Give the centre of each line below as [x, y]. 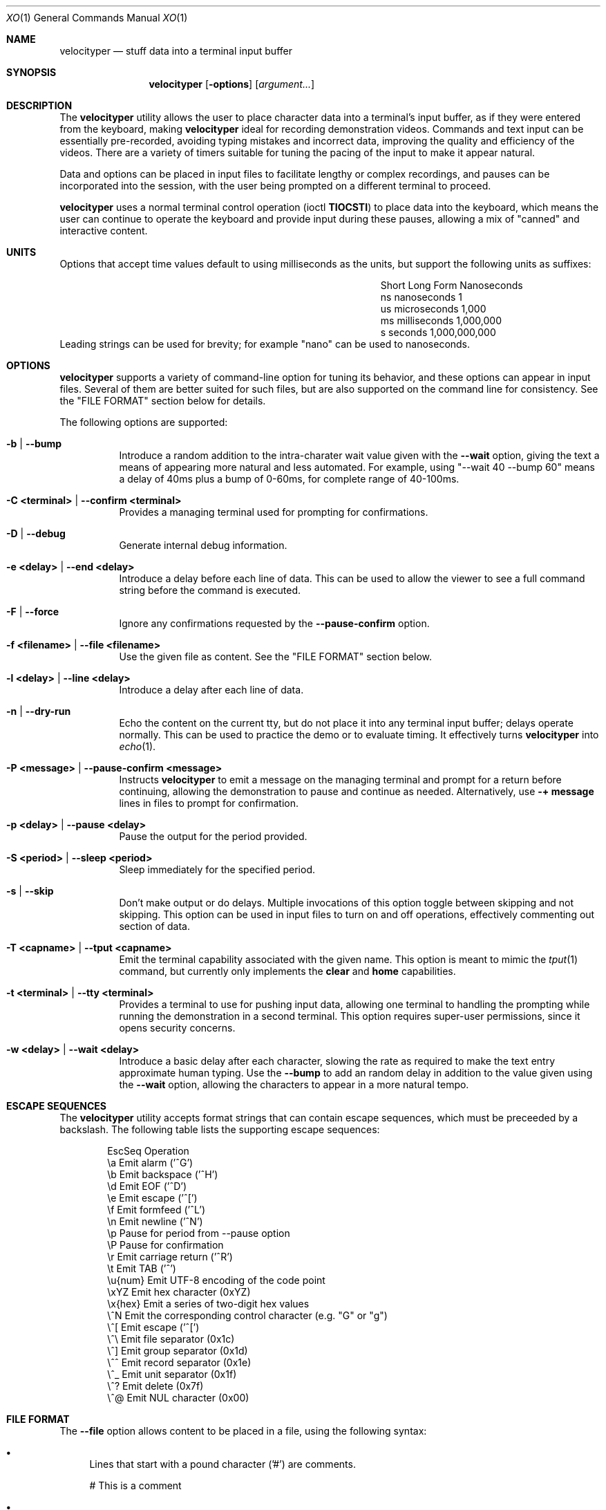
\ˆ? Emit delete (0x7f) [155, 1386]
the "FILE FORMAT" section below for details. [163, 401]
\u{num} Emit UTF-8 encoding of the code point [216, 1280]
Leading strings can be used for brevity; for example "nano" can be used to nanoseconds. [265, 344]
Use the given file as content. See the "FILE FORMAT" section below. [275, 656]
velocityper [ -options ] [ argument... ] [232, 84]
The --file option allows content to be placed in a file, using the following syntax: [243, 1431]
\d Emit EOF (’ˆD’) [147, 1186]
